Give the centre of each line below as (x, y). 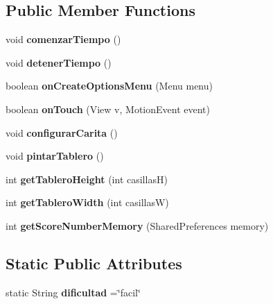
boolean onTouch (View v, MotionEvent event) (108, 109)
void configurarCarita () (62, 132)
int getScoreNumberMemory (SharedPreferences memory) (137, 225)
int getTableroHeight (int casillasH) (87, 179)
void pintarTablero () (55, 156)
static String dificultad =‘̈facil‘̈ (73, 292)
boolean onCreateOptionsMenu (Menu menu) (109, 86)
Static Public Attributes (94, 263)
